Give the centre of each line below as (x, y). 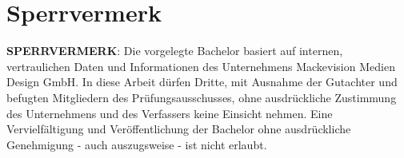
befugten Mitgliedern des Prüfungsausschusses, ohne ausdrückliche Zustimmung (202, 97)
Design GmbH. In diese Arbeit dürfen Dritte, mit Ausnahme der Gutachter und (202, 82)
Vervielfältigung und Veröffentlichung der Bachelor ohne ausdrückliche (179, 129)
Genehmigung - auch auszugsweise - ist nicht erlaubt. (137, 144)
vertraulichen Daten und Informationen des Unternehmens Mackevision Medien (201, 66)
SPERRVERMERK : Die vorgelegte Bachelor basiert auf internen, (175, 51)
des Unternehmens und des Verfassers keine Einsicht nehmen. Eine (170, 113)
